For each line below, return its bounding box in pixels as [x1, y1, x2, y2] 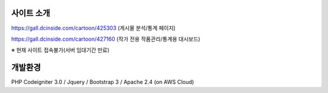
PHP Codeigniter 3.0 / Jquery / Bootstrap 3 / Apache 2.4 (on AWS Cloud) [11, 78, 194, 86]
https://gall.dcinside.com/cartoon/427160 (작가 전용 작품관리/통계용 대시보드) [11, 35, 200, 43]
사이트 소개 [11, 8, 50, 18]
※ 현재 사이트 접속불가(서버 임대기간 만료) [11, 46, 109, 54]
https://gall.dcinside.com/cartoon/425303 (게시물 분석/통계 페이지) [11, 24, 176, 32]
